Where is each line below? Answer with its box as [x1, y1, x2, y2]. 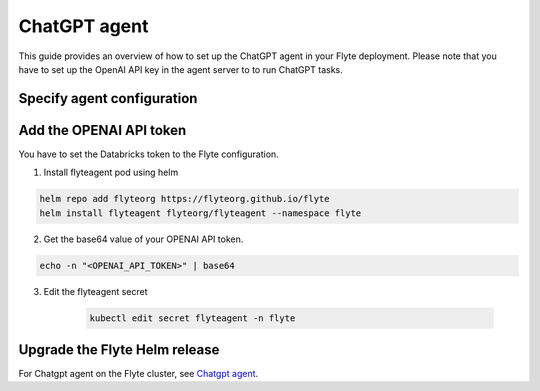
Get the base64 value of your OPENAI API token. [43, 233, 244, 245]
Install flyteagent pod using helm [43, 166, 179, 179]
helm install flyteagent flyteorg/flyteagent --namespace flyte [39, 207, 362, 219]
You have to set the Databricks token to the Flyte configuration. [18, 148, 279, 160]
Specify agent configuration [18, 90, 198, 107]
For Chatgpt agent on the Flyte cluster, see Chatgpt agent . [18, 368, 259, 380]
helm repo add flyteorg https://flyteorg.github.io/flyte [39, 193, 330, 205]
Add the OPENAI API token [18, 121, 187, 139]
